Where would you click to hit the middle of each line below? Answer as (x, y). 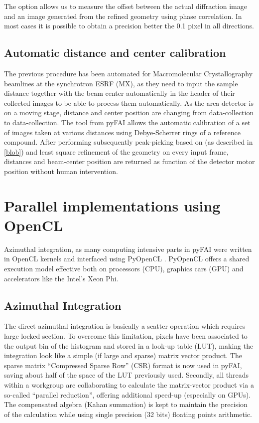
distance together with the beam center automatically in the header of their (120, 93)
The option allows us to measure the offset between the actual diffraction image (126, 6)
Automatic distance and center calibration (115, 53)
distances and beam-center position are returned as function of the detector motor (129, 161)
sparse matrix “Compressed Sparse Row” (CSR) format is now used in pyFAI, (123, 365)
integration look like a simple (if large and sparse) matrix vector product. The (123, 355)
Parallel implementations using (112, 205)
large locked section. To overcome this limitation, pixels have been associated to (126, 336)
